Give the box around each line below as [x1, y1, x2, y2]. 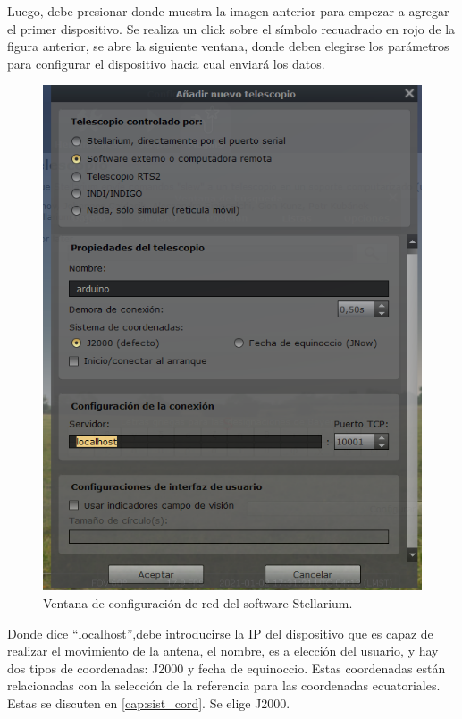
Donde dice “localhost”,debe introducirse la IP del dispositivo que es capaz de [7, 623, 433, 642]
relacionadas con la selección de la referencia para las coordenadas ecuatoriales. [7, 676, 441, 695]
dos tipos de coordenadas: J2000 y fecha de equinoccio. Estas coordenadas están [7, 658, 446, 677]
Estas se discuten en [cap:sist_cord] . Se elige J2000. [7, 694, 290, 712]
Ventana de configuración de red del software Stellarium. [43, 594, 353, 613]
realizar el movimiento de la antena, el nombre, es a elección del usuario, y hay [7, 641, 439, 660]
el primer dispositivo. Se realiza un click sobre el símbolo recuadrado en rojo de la [7, 19, 456, 38]
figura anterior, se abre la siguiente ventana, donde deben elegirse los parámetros [7, 37, 449, 55]
